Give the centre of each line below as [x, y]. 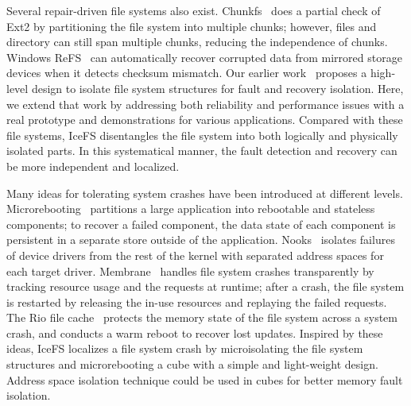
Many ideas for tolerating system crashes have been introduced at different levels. [205, 193]
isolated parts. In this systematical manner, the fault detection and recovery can [202, 151]
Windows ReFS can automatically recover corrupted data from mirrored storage [204, 57]
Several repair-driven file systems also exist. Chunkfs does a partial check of [194, 10]
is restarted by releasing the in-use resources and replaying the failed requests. [197, 302]
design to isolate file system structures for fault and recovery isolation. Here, [217, 88]
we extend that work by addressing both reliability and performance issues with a [205, 104]
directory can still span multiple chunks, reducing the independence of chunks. [197, 42]
